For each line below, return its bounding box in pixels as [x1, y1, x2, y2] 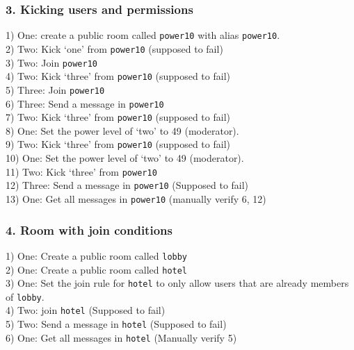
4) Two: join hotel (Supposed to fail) [6, 303, 166, 317]
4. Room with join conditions [6, 221, 172, 238]
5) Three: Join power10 [6, 82, 105, 97]
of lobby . [6, 289, 45, 303]
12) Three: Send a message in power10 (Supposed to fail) [6, 178, 249, 192]
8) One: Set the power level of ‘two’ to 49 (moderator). [6, 123, 239, 137]
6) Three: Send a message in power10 [6, 96, 164, 110]
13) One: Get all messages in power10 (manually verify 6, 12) [6, 191, 266, 206]
